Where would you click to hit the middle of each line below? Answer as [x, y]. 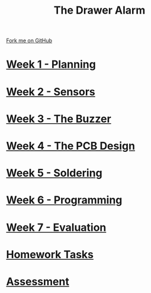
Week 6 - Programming [64, 200]
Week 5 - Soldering [54, 173]
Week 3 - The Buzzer [59, 119]
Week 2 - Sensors [51, 92]
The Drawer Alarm [99, 10]
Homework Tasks [50, 254]
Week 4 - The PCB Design [70, 146]
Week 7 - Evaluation [56, 227]
